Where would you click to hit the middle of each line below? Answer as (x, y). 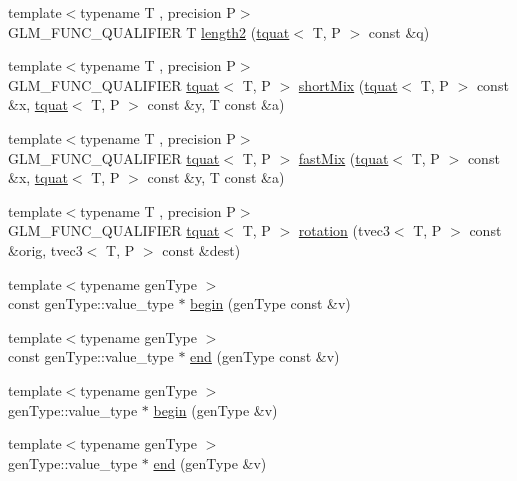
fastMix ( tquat (343, 157)
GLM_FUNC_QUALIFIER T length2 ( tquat (149, 31)
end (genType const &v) (265, 356)
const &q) (399, 31)
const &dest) (201, 249)
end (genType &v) (210, 462)
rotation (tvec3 (344, 230)
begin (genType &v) (215, 409)
